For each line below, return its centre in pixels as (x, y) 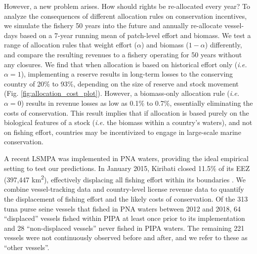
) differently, (223, 45)
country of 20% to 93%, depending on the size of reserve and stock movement (121, 83)
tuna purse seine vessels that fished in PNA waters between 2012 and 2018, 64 (123, 208)
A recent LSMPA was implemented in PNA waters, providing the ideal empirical (126, 158)
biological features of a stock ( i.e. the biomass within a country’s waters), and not (128, 122)
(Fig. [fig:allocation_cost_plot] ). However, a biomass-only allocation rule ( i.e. (122, 93)
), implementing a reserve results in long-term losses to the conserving (127, 74)
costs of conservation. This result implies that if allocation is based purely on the (127, 112)
